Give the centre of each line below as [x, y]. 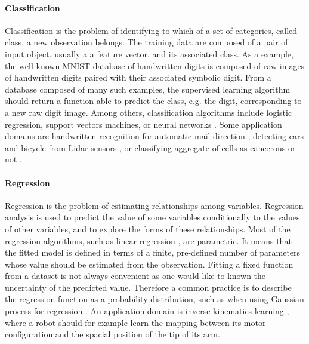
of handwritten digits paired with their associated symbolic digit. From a [138, 77]
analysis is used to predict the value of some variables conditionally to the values [152, 217]
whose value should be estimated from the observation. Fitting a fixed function [149, 264]
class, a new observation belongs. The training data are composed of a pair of [146, 42]
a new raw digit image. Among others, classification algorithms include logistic [149, 112]
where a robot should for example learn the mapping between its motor [135, 322]
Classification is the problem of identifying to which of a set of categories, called [151, 30]
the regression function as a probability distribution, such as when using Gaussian [154, 299]
